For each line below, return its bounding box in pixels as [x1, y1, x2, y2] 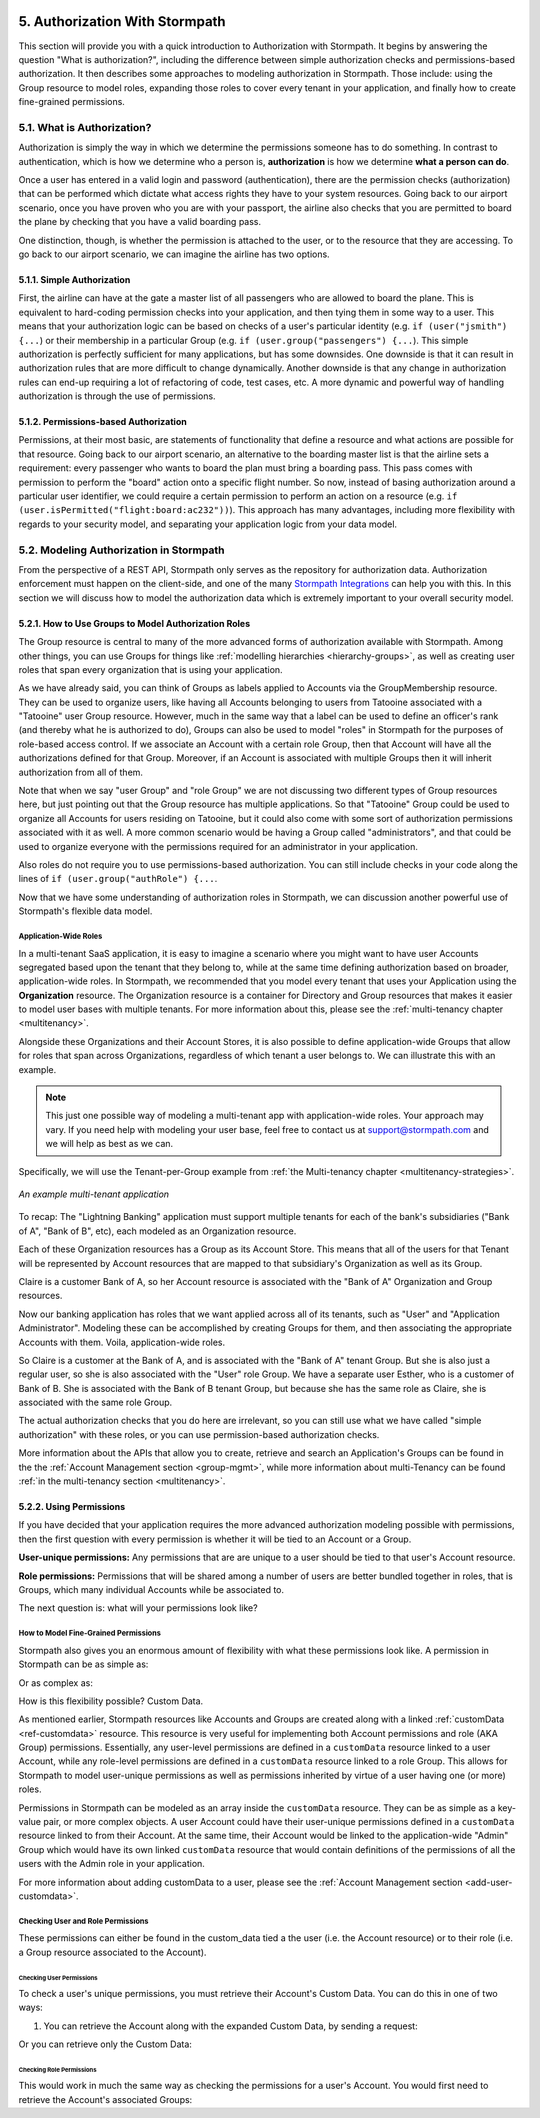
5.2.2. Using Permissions [18, 1501, 125, 1513]
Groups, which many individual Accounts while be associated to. [18, 1583, 285, 1595]
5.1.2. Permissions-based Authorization [18, 416, 187, 428]
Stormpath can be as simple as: [18, 1658, 149, 1670]
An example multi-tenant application [18, 1188, 170, 1200]
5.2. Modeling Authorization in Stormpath [18, 543, 225, 557]
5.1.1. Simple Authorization [18, 273, 131, 285]
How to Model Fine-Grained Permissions [18, 1628, 162, 1639]
